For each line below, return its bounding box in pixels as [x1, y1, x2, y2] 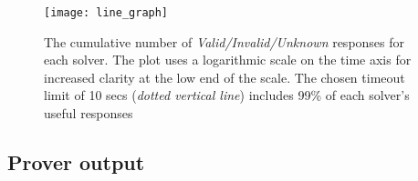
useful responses [44, 104, 133, 123]
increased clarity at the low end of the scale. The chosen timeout [44, 67, 405, 86]
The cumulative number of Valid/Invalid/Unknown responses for [44, 32, 405, 51]
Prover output [7, 148, 145, 176]
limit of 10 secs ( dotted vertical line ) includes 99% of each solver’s [44, 85, 410, 105]
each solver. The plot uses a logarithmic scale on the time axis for [44, 50, 412, 69]
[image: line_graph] [44, 6, 169, 19]
